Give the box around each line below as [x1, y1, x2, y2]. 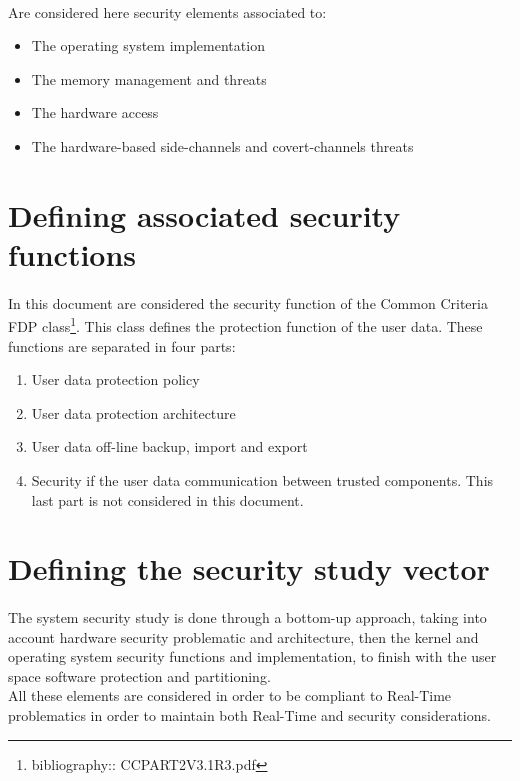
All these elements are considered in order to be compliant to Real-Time [8, 685, 452, 706]
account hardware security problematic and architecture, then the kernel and [8, 626, 479, 647]
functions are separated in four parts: [8, 335, 236, 356]
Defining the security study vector [8, 548, 490, 589]
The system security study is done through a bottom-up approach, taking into [8, 607, 487, 628]
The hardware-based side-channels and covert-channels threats [31, 135, 414, 156]
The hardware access [31, 102, 159, 123]
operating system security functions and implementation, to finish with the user [8, 646, 497, 667]
